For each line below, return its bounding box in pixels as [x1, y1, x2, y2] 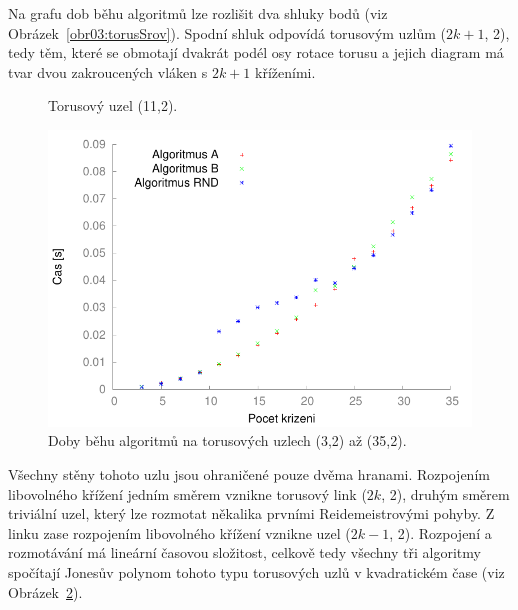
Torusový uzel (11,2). [48, 95, 178, 116]
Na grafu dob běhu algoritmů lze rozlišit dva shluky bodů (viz [8, 3, 388, 23]
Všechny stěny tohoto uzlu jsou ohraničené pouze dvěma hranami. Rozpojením [8, 463, 490, 484]
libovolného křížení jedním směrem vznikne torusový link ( [8, 483, 367, 504]
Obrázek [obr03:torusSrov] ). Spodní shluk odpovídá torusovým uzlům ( [8, 22, 447, 43]
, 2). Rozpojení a [389, 522, 492, 543]
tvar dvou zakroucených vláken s [8, 61, 208, 82]
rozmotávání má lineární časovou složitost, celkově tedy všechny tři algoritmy [8, 542, 481, 563]
